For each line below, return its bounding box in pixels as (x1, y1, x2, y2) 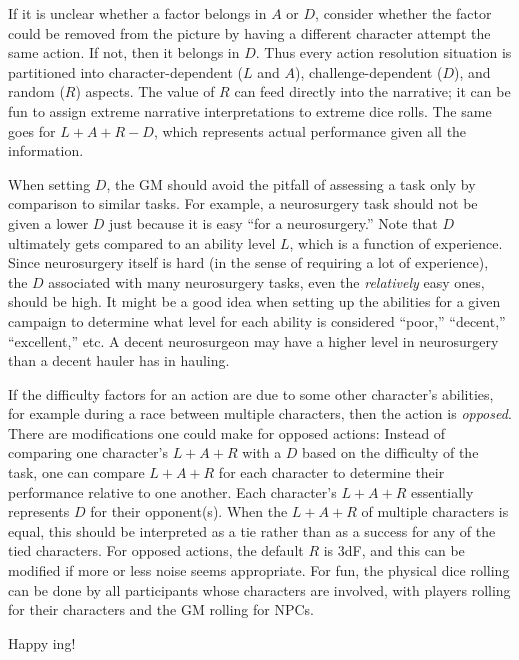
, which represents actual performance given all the (153, 120, 467, 141)
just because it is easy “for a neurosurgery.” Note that (109, 212, 438, 233)
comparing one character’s (8, 442, 169, 463)
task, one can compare (8, 462, 145, 483)
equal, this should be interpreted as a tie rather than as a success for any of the (8, 520, 496, 541)
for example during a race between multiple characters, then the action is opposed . (8, 403, 512, 424)
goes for (8, 120, 56, 141)
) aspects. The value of (75, 81, 215, 102)
